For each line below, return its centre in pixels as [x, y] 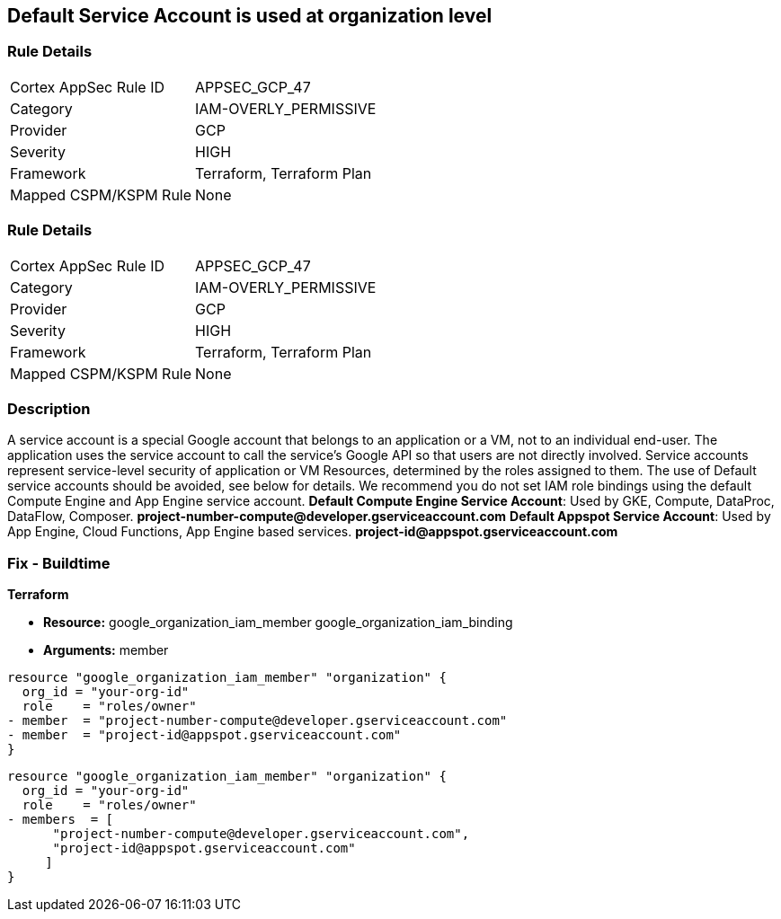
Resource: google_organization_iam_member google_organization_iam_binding [278, 623]
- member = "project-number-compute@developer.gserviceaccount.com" [257, 721]
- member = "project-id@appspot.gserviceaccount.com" [204, 735]
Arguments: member [106, 650]
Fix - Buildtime [59, 563]
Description [49, 408]
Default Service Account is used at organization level [250, 16]
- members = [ [61, 820]
